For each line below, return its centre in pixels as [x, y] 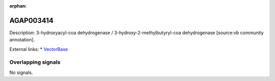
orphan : [18, 6]
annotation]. [22, 40]
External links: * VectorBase [39, 49]
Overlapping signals [35, 62]
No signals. [21, 72]
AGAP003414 [31, 20]
